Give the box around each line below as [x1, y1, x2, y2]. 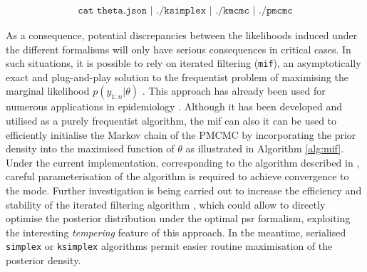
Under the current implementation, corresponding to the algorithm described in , [6, 155, 360, 169]
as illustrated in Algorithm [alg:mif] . [185, 141, 344, 156]
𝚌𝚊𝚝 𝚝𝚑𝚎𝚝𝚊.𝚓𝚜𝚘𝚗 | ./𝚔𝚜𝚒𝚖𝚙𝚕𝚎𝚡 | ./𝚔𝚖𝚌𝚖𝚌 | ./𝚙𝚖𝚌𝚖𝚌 [78, 6, 293, 16]
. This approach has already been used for [142, 83, 326, 98]
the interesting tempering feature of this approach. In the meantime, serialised [6, 224, 346, 239]
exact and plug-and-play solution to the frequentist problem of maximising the [6, 69, 349, 84]
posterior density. [6, 253, 81, 268]
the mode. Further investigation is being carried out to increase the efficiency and [6, 183, 362, 198]
